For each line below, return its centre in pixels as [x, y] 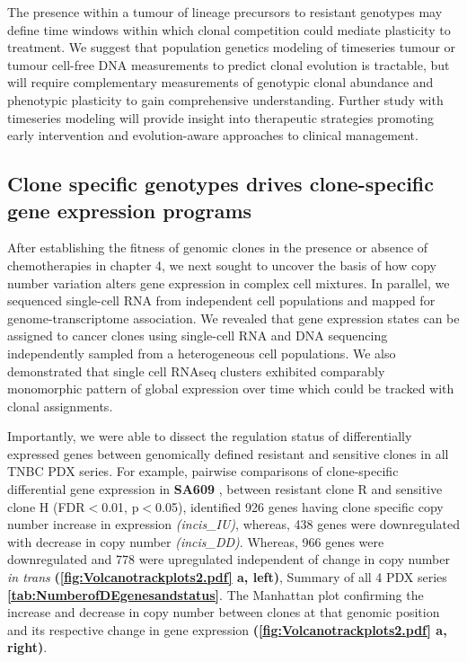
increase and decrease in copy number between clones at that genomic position [224, 612]
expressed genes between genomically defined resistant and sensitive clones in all [228, 453]
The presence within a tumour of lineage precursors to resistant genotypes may [225, 12]
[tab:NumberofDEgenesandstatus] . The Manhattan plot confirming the [216, 594]
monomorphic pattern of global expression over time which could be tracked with [231, 388]
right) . [27, 647]
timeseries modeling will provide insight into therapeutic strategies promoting [221, 117]
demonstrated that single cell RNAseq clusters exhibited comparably [196, 371]
